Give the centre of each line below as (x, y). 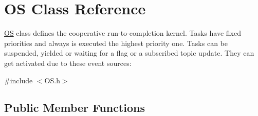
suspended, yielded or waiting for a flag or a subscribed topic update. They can (129, 53)
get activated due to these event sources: (68, 63)
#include (19, 80)
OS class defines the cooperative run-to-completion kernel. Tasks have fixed (123, 33)
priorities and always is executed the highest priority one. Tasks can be (116, 43)
